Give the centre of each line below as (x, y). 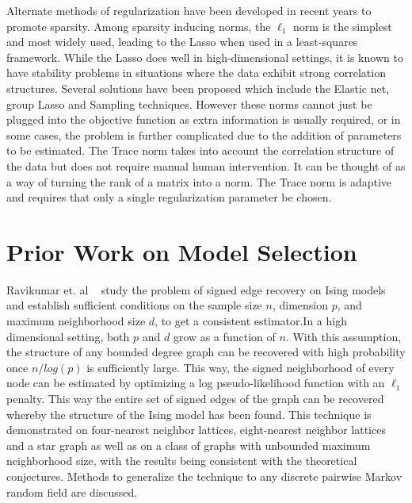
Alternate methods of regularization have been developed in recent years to (189, 10)
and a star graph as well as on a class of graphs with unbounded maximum (189, 445)
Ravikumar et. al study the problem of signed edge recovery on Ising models (196, 289)
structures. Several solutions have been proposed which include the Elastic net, (198, 88)
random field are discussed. (72, 491)
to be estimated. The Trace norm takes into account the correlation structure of (200, 150)
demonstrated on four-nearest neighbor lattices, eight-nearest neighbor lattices (196, 430)
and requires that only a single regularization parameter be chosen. (169, 197)
